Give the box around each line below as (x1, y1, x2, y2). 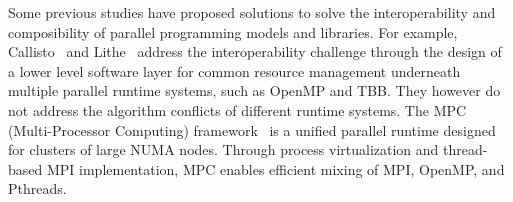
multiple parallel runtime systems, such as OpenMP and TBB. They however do (8, 80, 501, 101)
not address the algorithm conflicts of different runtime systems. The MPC (8, 99, 467, 120)
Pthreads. (8, 178, 67, 199)
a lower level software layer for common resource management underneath (8, 60, 461, 81)
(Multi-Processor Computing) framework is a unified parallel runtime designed (8, 119, 496, 140)
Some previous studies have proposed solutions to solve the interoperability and (8, 2, 496, 22)
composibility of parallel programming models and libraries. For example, (8, 21, 458, 42)
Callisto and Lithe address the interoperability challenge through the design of (8, 41, 502, 62)
